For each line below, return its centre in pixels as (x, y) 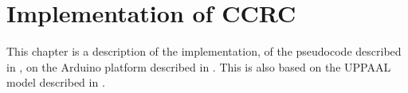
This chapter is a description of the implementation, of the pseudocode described (204, 51)
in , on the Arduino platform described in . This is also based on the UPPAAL (199, 66)
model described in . (56, 82)
